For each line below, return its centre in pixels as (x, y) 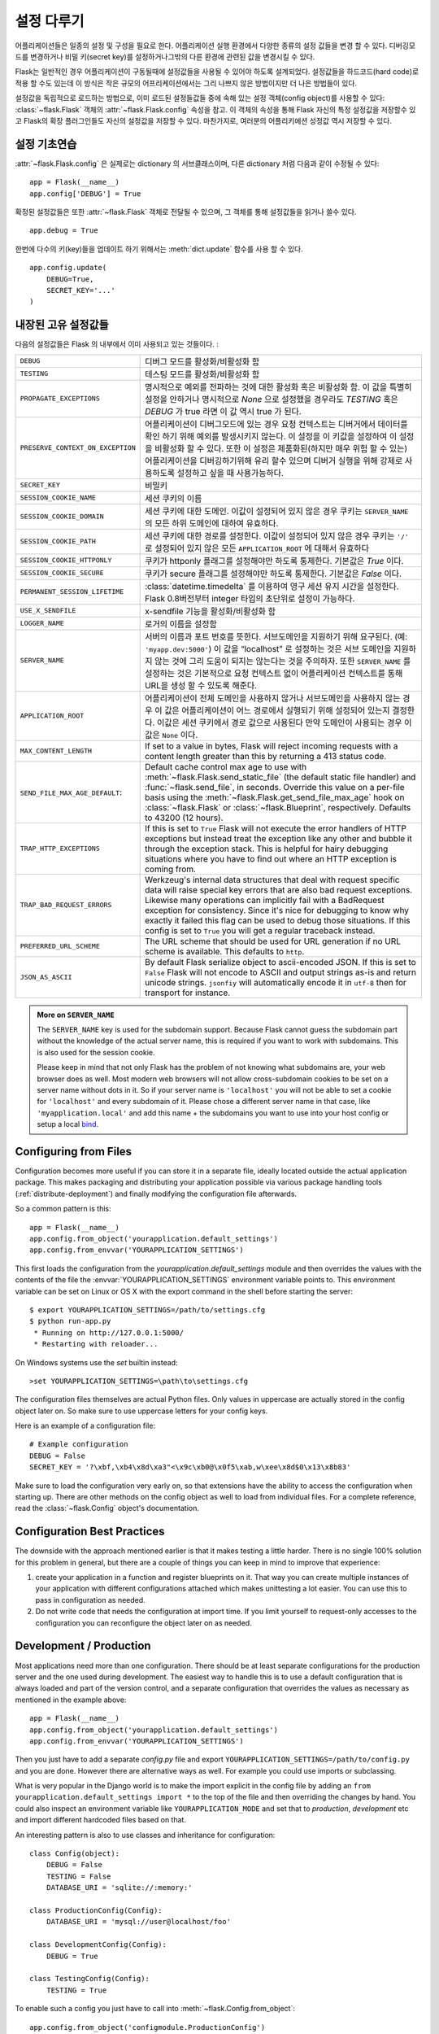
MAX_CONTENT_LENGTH (56, 751)
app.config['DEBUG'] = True (85, 194)
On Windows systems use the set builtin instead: (96, 1362)
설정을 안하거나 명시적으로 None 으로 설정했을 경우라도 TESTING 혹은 (272, 399)
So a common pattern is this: (63, 1209)
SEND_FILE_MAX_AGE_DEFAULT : (71, 792)
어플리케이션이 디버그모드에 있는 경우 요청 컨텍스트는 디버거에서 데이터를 (276, 424)
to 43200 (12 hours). (184, 818)
